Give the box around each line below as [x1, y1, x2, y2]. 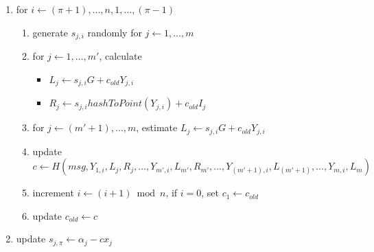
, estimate [136, 120, 178, 135]
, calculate [99, 49, 142, 63]
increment [32, 185, 74, 200]
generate [32, 25, 68, 39]
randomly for [87, 25, 142, 39]
